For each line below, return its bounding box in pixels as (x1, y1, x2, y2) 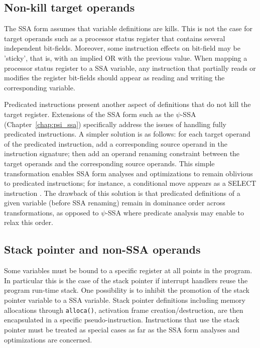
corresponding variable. (4, 82, 75, 92)
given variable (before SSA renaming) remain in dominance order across (4, 197, 225, 208)
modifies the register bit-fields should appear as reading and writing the (4, 72, 225, 83)
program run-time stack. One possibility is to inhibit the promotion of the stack (4, 285, 250, 295)
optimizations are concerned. (4, 334, 92, 344)
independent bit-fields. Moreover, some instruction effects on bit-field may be (4, 43, 240, 53)
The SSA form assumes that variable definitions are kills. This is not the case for (4, 23, 253, 34)
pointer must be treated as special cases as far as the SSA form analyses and (4, 324, 240, 334)
